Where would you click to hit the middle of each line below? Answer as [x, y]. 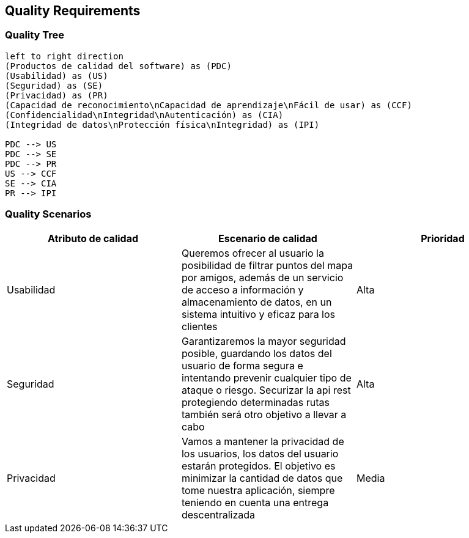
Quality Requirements [73, 11]
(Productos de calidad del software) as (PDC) [118, 66]
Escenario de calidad [268, 238]
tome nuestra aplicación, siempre [258, 490]
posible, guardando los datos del [257, 353]
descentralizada [218, 514]
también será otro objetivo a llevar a [264, 414]
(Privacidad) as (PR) [57, 95]
